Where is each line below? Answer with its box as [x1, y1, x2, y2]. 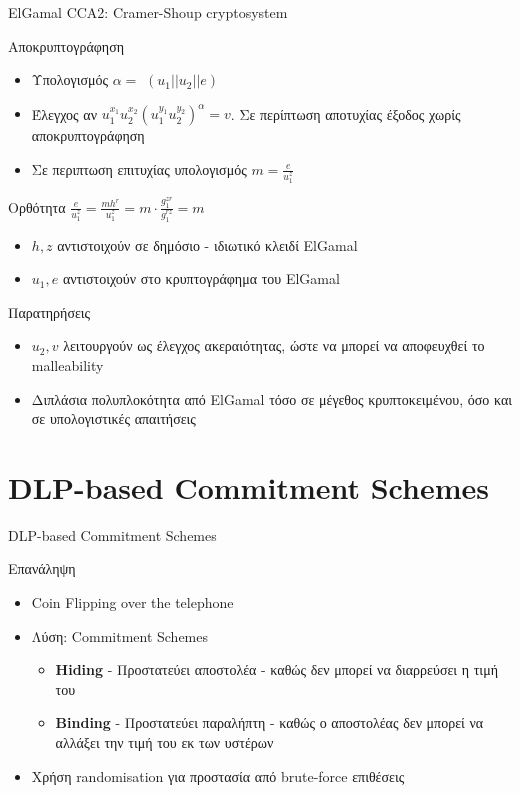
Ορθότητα [8, 196, 66, 217]
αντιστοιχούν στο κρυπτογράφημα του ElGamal [62, 268, 340, 289]
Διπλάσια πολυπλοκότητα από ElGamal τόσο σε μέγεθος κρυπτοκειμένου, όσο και [31, 388, 512, 409]
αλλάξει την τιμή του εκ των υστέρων [55, 732, 274, 752]
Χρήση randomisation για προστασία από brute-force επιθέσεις [31, 765, 405, 786]
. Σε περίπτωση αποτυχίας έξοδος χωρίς [230, 103, 461, 124]
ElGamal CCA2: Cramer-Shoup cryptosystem [8, 2, 288, 22]
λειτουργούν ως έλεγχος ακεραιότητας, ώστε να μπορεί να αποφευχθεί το [63, 335, 485, 356]
